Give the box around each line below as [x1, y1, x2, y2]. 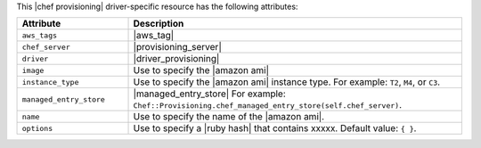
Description [133, 18, 184, 30]
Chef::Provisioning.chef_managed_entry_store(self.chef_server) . [133, 99, 403, 111]
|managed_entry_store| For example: [133, 87, 287, 100]
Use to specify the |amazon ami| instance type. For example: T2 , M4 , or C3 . [133, 76, 441, 88]
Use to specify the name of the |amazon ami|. [133, 111, 325, 123]
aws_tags [21, 30, 58, 40]
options [21, 123, 53, 133]
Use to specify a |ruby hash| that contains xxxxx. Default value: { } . [133, 122, 417, 135]
